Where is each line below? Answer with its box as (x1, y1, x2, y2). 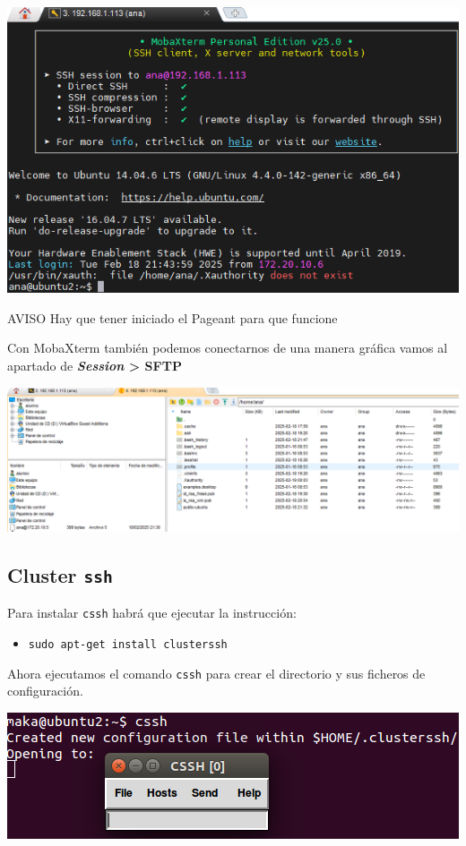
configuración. (7, 681, 83, 700)
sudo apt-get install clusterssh (28, 637, 228, 651)
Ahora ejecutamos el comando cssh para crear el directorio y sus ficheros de (7, 663, 426, 682)
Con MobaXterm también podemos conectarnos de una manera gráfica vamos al (7, 338, 448, 357)
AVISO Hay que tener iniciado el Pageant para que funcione (7, 308, 338, 327)
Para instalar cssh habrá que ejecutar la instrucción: (7, 603, 297, 622)
